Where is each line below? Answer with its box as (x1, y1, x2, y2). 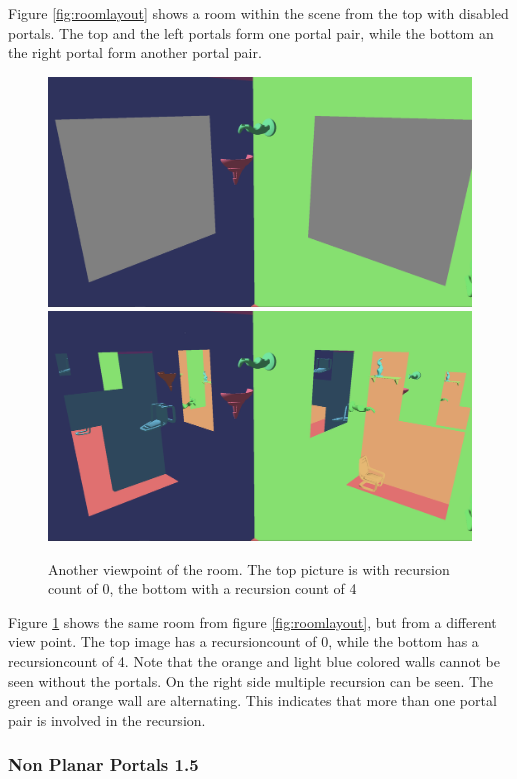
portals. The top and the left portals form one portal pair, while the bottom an (8, 22, 494, 43)
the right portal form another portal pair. (8, 42, 262, 63)
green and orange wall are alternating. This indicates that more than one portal (8, 690, 497, 711)
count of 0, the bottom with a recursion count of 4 (48, 578, 357, 599)
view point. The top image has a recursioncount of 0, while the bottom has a (8, 631, 479, 652)
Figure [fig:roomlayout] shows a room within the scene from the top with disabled (8, 3, 509, 23)
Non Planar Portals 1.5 (8, 752, 199, 777)
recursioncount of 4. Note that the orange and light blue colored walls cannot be (8, 650, 500, 671)
